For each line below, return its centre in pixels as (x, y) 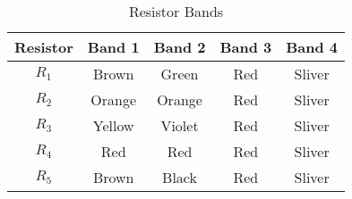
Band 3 (246, 47)
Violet (180, 125)
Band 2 (180, 47)
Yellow (113, 125)
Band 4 (312, 47)
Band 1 (113, 47)
